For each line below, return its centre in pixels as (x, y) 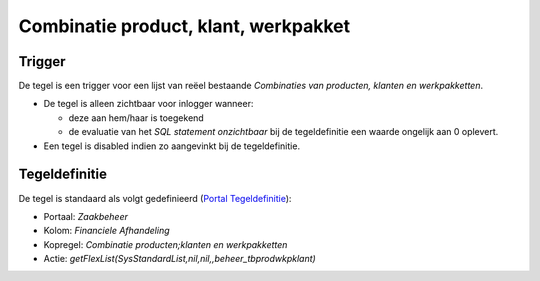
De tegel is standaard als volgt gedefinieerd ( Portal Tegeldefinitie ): (155, 198)
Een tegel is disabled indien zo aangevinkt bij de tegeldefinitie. (171, 146)
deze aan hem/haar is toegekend (136, 117)
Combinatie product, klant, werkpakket (184, 26)
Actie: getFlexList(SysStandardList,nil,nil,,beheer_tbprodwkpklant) (180, 259)
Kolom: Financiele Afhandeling (106, 231)
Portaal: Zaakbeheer (86, 216)
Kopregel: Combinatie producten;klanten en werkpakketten (165, 244)
